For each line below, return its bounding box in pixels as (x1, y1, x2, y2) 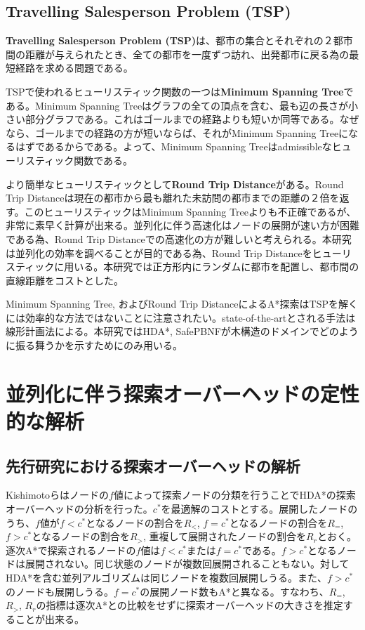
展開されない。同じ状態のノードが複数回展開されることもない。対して (25, 556, 350, 571)
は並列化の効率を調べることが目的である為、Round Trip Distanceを (6, 245, 312, 260)
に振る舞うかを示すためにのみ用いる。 (6, 338, 182, 353)
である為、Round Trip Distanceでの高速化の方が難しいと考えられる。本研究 (6, 231, 352, 246)
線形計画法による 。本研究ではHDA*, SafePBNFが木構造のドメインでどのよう (6, 324, 359, 339)
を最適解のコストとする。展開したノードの (161, 501, 358, 516)
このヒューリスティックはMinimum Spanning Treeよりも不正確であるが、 (24, 204, 357, 218)
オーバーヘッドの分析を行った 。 (6, 501, 153, 516)
